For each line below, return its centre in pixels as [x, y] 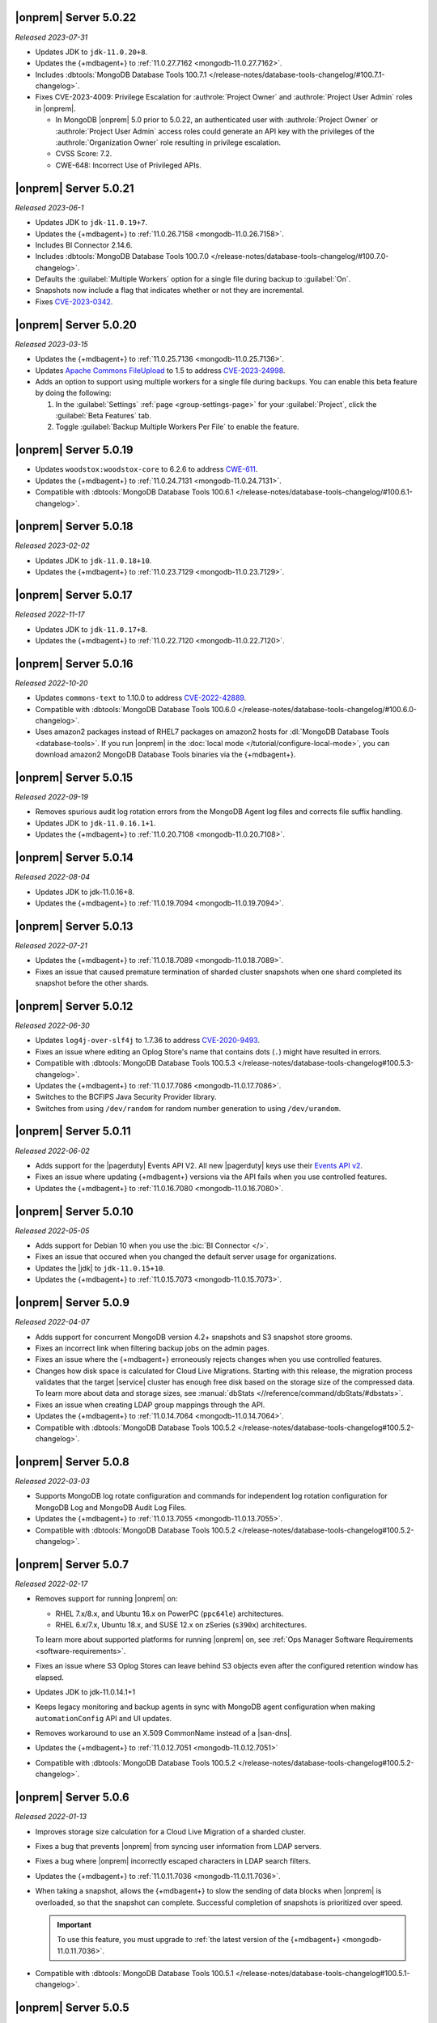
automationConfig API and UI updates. [104, 1718]
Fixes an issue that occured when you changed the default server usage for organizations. [186, 1257]
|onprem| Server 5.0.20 [76, 325]
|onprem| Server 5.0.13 [74, 926]
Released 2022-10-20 [51, 683]
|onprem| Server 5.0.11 [73, 1132]
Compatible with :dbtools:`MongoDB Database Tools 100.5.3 [136, 1063]
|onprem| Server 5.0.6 [72, 1798]
